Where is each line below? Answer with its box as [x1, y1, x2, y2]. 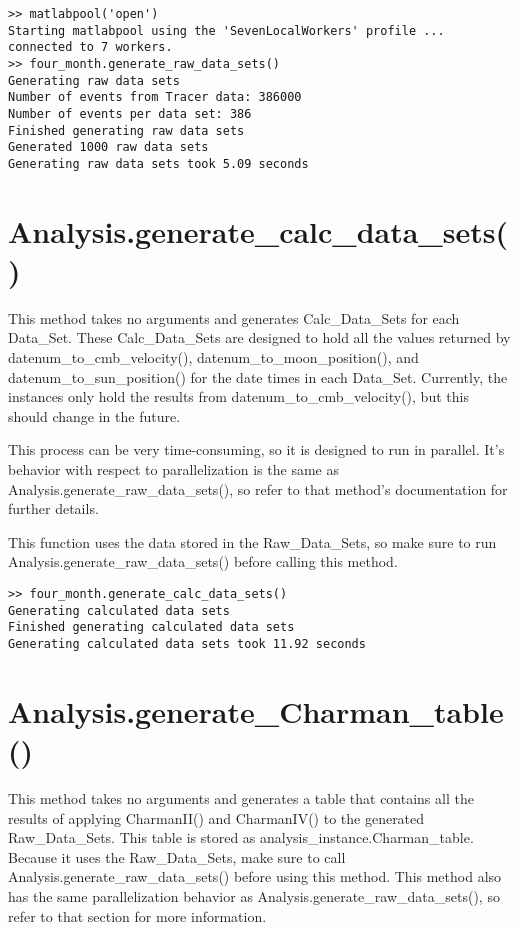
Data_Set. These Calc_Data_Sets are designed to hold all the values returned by [8, 327, 511, 348]
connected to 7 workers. [8, 40, 173, 55]
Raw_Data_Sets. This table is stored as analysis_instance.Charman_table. [8, 827, 474, 848]
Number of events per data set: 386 [8, 106, 252, 121]
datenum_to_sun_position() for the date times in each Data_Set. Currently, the [8, 366, 508, 387]
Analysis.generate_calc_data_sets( [8, 210, 508, 251]
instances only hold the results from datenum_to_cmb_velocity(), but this [8, 386, 469, 407]
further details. [8, 498, 99, 519]
